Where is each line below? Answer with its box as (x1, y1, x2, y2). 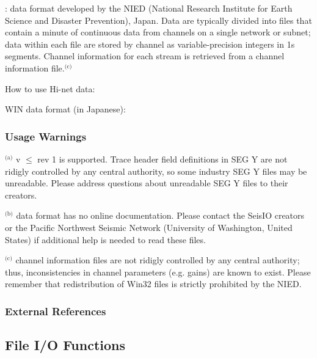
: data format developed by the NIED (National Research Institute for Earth (5, 2, 293, 14)
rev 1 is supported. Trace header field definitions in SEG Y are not (37, 152, 288, 165)
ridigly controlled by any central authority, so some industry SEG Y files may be (5, 164, 307, 177)
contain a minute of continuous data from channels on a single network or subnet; (5, 26, 311, 38)
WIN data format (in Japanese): (5, 103, 126, 115)
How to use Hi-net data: (5, 82, 95, 95)
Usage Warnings (5, 128, 87, 144)
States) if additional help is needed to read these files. (5, 233, 206, 246)
